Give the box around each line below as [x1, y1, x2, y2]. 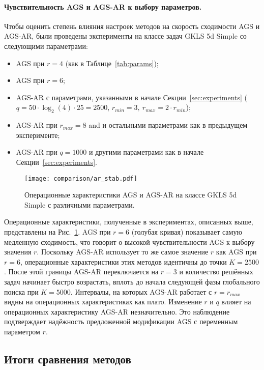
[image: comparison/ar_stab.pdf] [24, 175, 137, 182]
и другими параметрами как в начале [89, 147, 204, 157]
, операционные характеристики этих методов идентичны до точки [20, 256, 227, 267]
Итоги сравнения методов [4, 351, 131, 366]
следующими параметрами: [4, 40, 88, 51]
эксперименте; [16, 129, 60, 140]
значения [4, 246, 32, 257]
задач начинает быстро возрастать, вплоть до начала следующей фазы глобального [4, 276, 260, 287]
